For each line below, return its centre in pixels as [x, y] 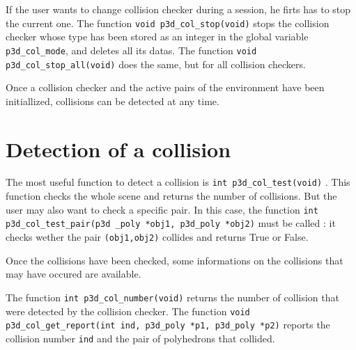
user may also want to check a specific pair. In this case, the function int [162, 209]
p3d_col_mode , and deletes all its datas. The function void [131, 50]
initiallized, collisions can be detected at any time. [113, 101]
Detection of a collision [118, 149]
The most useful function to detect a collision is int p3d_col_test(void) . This [178, 182]
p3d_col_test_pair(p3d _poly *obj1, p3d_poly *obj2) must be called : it [171, 223]
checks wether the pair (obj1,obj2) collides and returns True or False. [157, 237]
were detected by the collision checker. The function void [128, 311]
